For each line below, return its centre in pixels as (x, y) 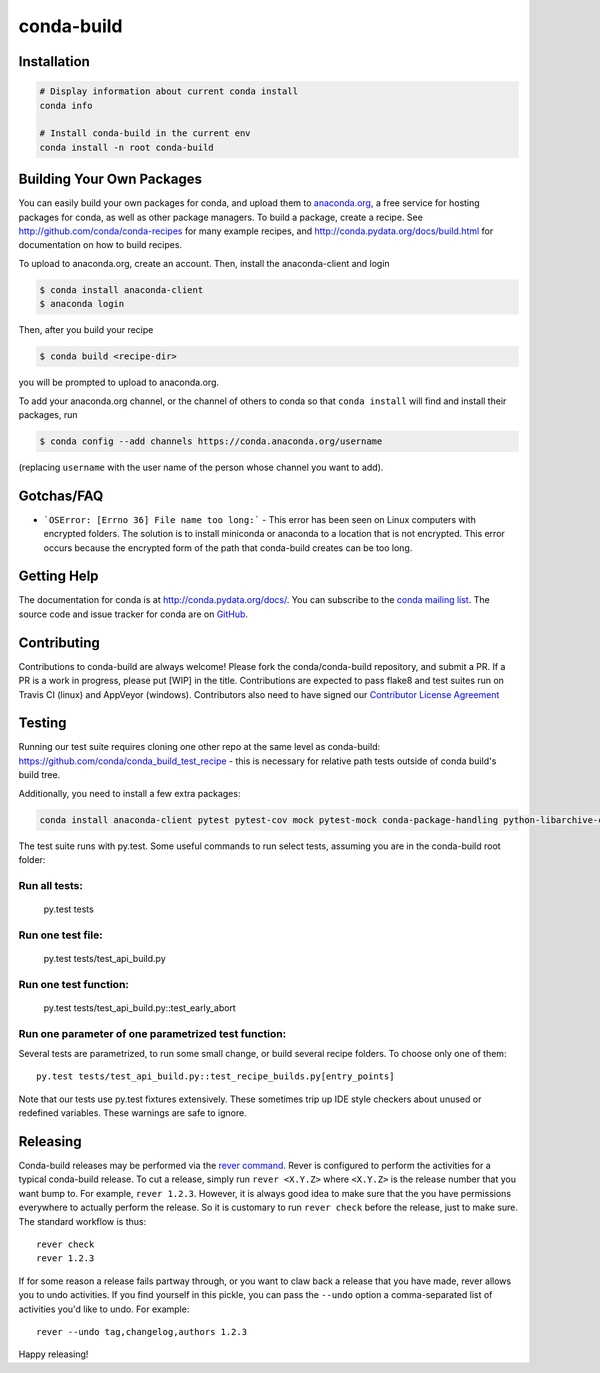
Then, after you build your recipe (86, 330)
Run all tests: (51, 885)
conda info (66, 105)
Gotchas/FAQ (61, 495)
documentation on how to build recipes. (100, 245)
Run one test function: (74, 984)
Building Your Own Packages (110, 179)
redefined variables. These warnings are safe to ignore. (132, 1113)
